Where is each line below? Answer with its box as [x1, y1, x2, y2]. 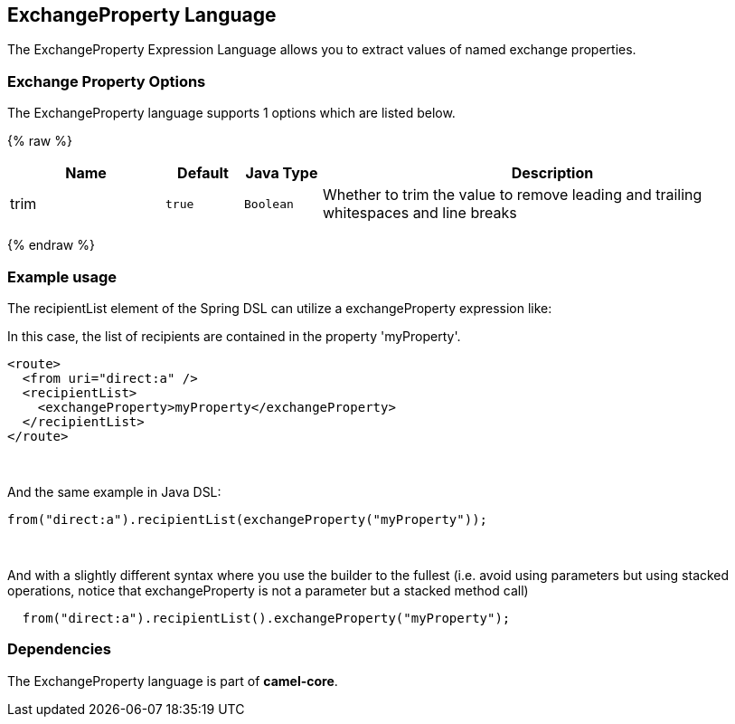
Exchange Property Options [7, 71, 206, 90]
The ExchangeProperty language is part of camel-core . [7, 672, 338, 689]
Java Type [245, 164, 318, 183]
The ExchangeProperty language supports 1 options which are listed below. [7, 105, 456, 121]
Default [177, 164, 229, 183]
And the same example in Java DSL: [7, 483, 221, 500]
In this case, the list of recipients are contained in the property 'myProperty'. [7, 328, 461, 344]
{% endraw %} [7, 237, 95, 253]
